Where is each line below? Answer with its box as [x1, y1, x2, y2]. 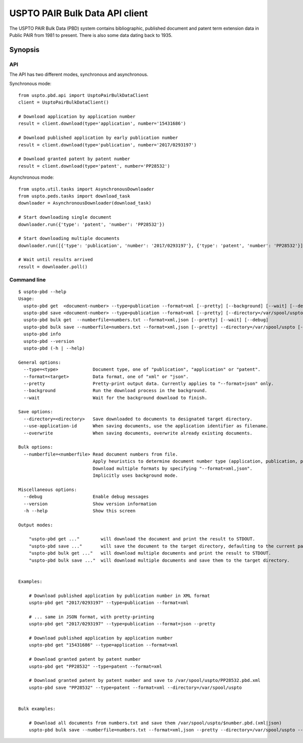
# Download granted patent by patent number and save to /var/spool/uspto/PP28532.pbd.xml [28, 677, 261, 683]
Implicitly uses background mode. [92, 472, 178, 478]
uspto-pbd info [23, 331, 61, 337]
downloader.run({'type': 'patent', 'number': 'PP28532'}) [18, 221, 165, 227]
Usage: [18, 296, 35, 302]
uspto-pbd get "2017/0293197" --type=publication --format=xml [28, 600, 189, 606]
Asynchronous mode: [9, 174, 54, 180]
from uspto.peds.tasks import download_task [18, 193, 131, 199]
